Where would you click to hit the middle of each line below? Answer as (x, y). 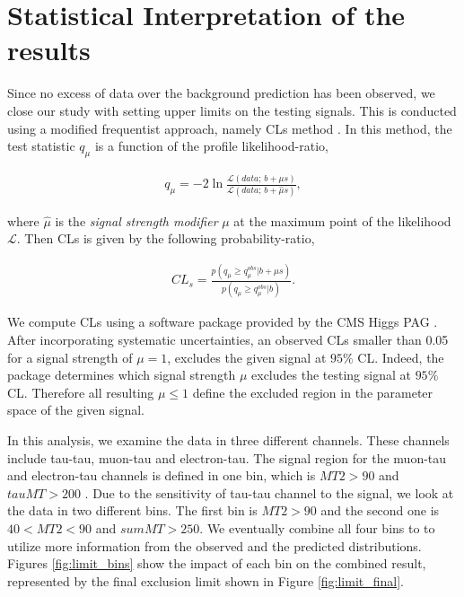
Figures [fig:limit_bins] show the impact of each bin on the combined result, (217, 563)
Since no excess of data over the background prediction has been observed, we (221, 93)
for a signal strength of (70, 357)
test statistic (41, 146)
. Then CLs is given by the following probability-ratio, (166, 238)
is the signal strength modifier (136, 220)
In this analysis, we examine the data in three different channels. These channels (228, 439)
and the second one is (380, 510)
